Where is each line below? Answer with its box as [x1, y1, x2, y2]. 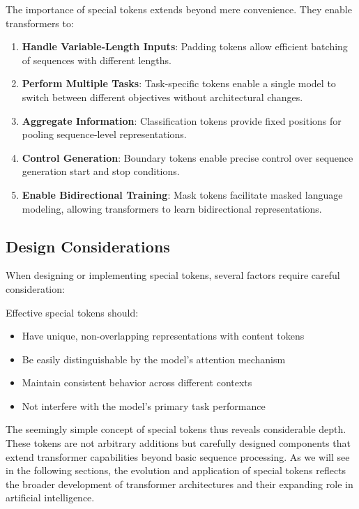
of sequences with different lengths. [22, 52, 171, 67]
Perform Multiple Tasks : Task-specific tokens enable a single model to [22, 76, 336, 91]
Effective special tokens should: [6, 305, 139, 319]
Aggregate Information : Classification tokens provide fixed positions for [22, 113, 342, 128]
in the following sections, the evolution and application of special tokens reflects [6, 463, 346, 478]
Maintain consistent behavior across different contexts [22, 375, 252, 390]
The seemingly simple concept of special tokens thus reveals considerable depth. [6, 422, 346, 436]
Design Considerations [6, 235, 170, 257]
